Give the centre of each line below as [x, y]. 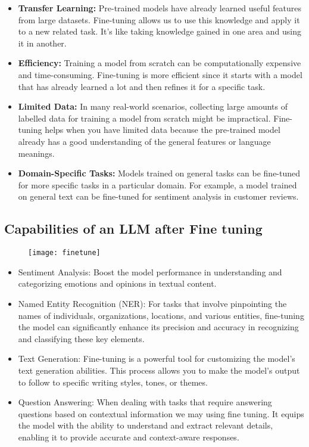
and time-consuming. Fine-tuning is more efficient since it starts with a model [160, 74]
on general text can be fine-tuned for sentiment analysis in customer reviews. [158, 196]
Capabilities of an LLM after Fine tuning [133, 229]
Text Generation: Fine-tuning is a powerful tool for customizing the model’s [157, 358]
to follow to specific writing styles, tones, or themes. [113, 382]
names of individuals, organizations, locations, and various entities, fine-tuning [161, 315]
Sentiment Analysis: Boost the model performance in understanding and [150, 271]
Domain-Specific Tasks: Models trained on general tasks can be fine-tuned [159, 173]
